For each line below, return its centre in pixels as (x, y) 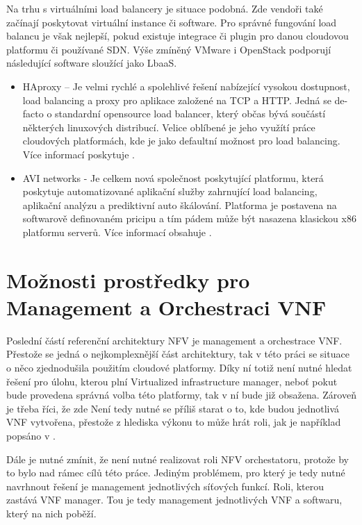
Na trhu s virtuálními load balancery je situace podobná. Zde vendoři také (165, 8)
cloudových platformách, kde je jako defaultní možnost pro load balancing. (181, 141)
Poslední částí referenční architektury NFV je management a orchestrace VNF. (174, 340)
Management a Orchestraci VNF (166, 307)
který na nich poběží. (51, 513)
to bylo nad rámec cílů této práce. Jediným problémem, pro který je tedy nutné (176, 473)
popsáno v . (31, 435)
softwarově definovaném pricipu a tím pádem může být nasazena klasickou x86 (189, 218)
